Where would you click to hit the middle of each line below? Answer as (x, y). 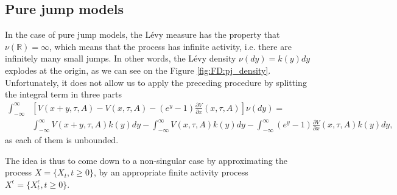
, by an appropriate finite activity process (171, 172)
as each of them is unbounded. (62, 139)
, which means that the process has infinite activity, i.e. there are (170, 46)
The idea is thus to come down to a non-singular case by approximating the (146, 160)
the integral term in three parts (63, 94)
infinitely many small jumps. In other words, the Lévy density (121, 58)
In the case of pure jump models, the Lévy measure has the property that (142, 34)
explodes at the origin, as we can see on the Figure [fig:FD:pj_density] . (138, 70)
